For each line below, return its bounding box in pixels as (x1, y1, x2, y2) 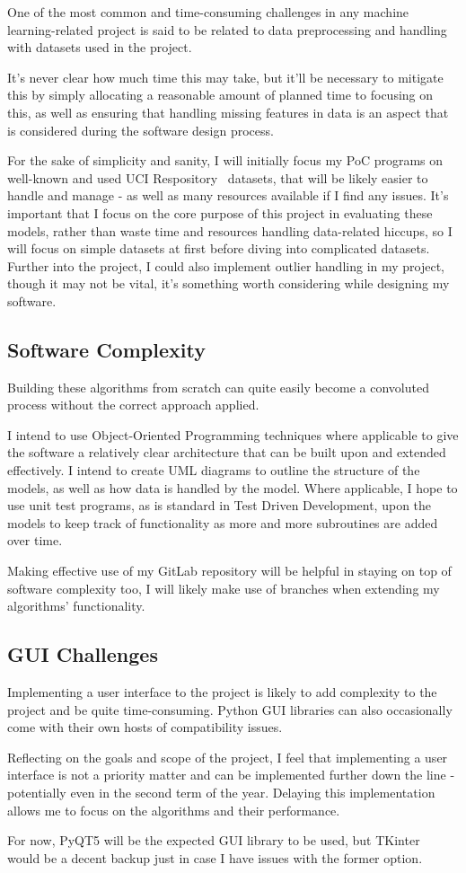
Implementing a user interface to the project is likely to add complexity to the (7, 683, 437, 701)
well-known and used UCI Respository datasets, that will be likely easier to (7, 168, 428, 187)
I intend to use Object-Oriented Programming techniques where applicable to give (7, 425, 459, 444)
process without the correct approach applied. (7, 395, 259, 414)
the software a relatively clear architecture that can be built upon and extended (7, 443, 446, 462)
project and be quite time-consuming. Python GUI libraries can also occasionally (7, 700, 453, 719)
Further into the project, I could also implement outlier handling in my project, (7, 256, 445, 275)
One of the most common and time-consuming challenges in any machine (7, 3, 409, 21)
